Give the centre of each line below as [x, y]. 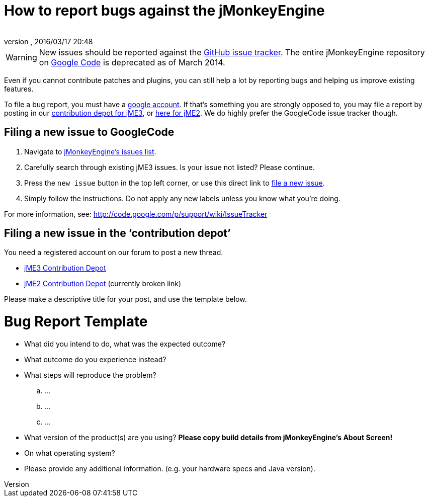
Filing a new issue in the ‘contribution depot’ [117, 233]
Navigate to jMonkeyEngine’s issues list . [90, 151]
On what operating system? [70, 453]
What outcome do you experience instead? [95, 359]
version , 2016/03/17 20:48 [49, 41]
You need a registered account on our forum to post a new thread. [114, 253]
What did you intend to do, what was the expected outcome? [125, 344]
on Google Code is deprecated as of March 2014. [132, 62]
